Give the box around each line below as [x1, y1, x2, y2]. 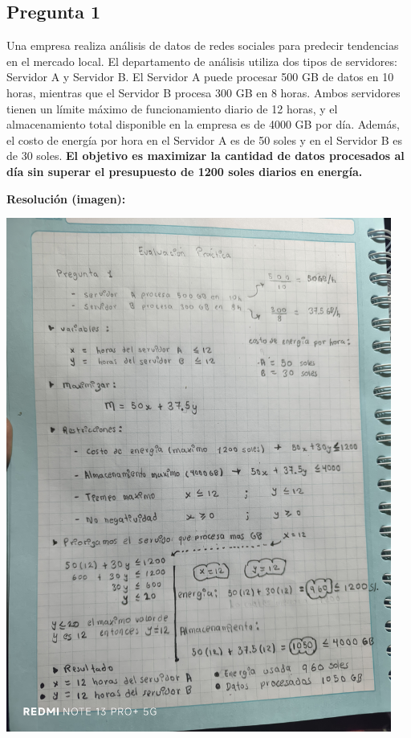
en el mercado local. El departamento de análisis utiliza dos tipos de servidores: [6, 52, 397, 69]
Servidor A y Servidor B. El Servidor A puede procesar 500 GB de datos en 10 [6, 68, 394, 85]
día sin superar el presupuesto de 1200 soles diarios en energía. [6, 162, 363, 179]
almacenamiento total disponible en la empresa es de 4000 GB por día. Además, [6, 116, 400, 133]
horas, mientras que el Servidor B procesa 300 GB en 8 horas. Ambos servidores [6, 84, 401, 100]
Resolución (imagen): [6, 190, 126, 207]
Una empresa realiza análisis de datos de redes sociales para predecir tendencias [6, 37, 399, 54]
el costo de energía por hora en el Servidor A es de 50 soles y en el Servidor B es [6, 131, 403, 148]
